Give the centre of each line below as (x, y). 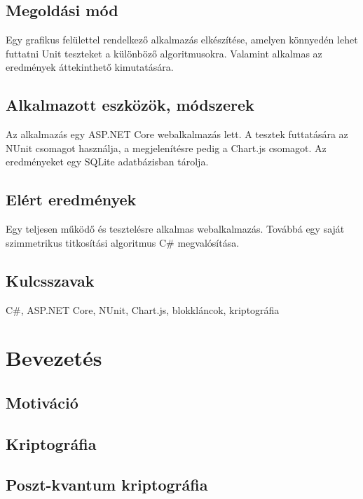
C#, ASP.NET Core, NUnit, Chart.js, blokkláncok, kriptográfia (143, 309)
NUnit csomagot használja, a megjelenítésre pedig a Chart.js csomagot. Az (166, 148)
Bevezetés (54, 358)
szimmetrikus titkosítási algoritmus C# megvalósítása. (123, 242)
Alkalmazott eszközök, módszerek (130, 105)
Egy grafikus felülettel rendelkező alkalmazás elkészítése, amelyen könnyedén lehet (182, 40)
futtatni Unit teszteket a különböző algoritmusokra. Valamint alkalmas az (164, 53)
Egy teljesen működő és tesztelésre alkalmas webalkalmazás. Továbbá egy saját (175, 229)
